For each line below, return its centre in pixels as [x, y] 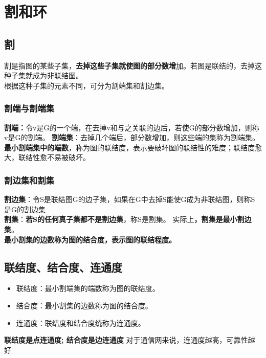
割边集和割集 [29, 180]
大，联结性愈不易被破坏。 [47, 157]
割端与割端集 [29, 108]
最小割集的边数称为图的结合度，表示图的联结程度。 [90, 239]
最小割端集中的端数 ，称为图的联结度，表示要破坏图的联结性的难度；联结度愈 [133, 147]
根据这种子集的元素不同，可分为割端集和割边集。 [86, 85]
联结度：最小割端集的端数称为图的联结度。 [88, 288]
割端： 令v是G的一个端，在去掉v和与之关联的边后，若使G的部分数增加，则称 [132, 127]
